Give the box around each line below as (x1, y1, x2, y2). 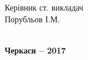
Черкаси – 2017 (5, 44, 66, 56)
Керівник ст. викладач (5, 1, 83, 13)
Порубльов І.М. (5, 12, 60, 25)
